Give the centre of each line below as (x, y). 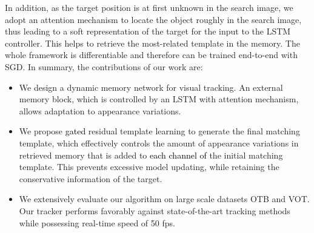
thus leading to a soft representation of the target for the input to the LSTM (148, 31)
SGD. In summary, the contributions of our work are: (104, 66)
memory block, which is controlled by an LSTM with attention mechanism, (159, 99)
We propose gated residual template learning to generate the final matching (159, 131)
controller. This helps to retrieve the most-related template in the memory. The (152, 43)
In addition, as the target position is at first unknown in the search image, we (149, 7)
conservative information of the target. (91, 178)
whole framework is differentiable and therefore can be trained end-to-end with (151, 55)
